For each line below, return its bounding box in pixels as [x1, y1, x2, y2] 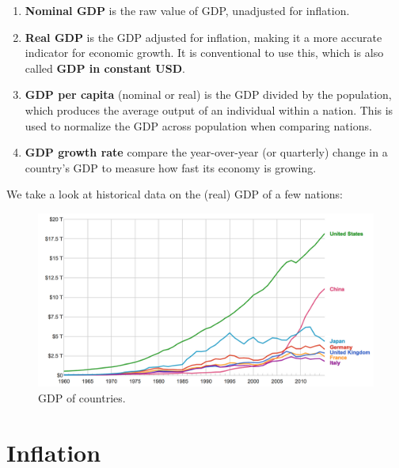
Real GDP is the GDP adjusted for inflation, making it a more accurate [25, 28, 382, 45]
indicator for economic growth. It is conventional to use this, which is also [25, 44, 384, 61]
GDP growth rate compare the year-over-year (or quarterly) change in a [25, 144, 388, 160]
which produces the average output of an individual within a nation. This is [25, 101, 393, 118]
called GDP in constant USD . [25, 59, 185, 76]
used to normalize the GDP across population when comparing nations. [25, 117, 372, 134]
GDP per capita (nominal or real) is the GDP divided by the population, [25, 86, 392, 103]
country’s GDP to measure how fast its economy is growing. [25, 159, 317, 175]
